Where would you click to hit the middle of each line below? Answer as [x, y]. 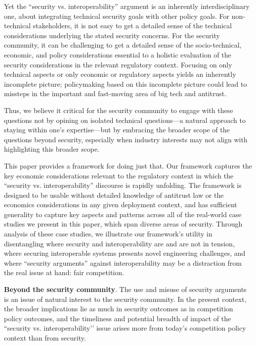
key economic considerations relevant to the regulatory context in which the [119, 175]
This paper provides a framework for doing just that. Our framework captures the [128, 165]
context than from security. [45, 338]
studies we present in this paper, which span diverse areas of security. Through [123, 224]
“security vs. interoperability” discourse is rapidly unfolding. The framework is [123, 185]
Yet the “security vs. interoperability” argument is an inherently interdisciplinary [127, 6]
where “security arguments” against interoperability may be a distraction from [123, 262]
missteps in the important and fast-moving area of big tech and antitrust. [115, 93]
